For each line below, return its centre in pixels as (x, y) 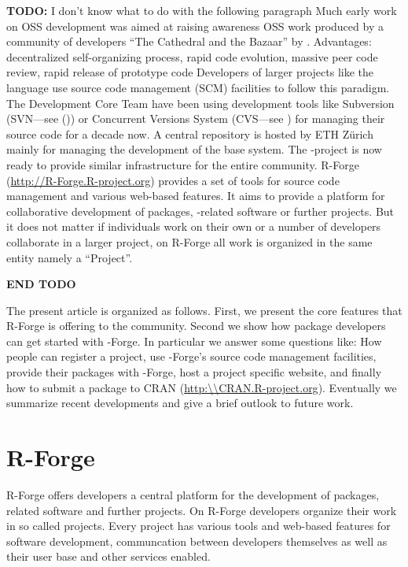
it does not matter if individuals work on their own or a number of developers (194, 226)
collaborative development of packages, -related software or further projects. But (200, 211)
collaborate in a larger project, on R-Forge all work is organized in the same (189, 241)
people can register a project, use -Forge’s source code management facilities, (191, 356)
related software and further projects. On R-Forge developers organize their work (202, 510)
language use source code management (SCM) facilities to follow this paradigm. (198, 87)
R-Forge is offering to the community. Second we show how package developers (196, 326)
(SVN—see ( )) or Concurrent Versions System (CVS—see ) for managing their (196, 119)
